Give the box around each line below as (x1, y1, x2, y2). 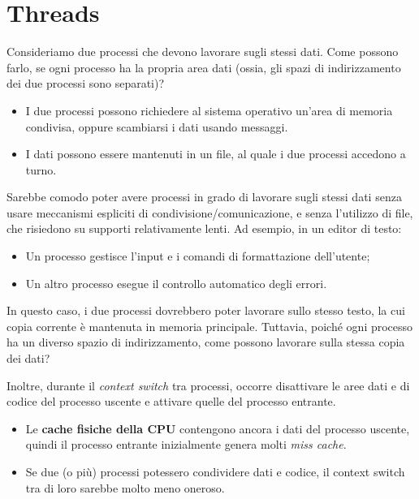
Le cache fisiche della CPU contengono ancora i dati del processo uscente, (25, 419, 410, 437)
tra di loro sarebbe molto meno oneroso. (25, 479, 225, 496)
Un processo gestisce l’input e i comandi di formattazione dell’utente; (25, 247, 370, 265)
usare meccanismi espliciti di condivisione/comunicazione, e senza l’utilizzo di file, (6, 204, 413, 221)
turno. (25, 161, 57, 178)
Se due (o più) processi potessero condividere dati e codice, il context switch (25, 463, 405, 480)
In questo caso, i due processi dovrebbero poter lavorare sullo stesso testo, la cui (6, 302, 405, 319)
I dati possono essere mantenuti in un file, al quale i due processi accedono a (25, 145, 406, 162)
